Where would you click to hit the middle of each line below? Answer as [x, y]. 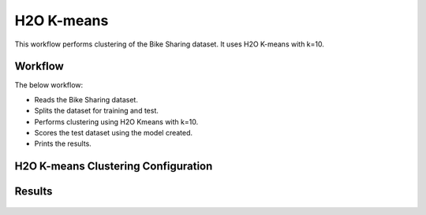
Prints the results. [63, 144]
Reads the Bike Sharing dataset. [86, 99]
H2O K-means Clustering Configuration [114, 167]
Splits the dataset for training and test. [97, 111]
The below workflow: [49, 85]
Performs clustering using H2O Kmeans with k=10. [116, 121]
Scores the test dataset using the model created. [114, 133]
